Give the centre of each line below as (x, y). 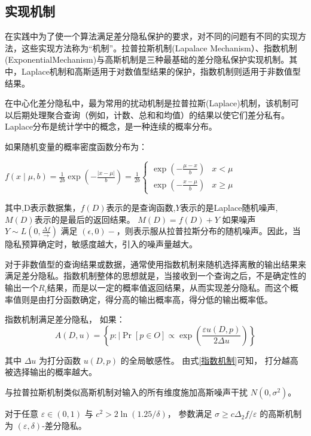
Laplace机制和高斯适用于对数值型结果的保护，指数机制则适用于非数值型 (161, 71)
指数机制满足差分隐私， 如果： (65, 319)
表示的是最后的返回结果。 (85, 219)
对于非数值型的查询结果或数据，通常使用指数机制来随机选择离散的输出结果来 (155, 264)
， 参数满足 (190, 414)
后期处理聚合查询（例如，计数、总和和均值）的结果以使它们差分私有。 (151, 114)
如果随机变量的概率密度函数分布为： (76, 146)
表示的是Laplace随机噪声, (229, 208)
